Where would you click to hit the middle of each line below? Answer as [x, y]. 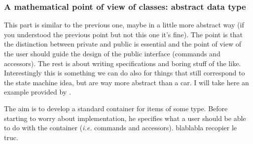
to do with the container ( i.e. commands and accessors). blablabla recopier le [121, 128]
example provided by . [37, 92]
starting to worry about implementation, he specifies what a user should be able [125, 118]
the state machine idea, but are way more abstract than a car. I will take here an [126, 82]
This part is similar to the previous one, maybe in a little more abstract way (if [124, 25]
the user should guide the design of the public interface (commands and [112, 53]
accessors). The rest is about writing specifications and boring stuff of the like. [123, 63]
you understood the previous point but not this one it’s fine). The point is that [123, 34]
